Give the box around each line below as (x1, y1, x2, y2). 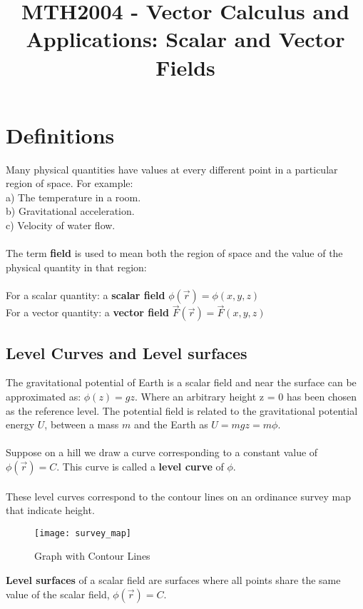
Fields (155, 52, 215, 81)
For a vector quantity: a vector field (6, 305, 170, 320)
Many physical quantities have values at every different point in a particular (6, 161, 338, 176)
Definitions (6, 120, 115, 149)
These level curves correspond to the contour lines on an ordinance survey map (6, 488, 351, 503)
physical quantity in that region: (6, 259, 147, 274)
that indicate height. (6, 503, 95, 518)
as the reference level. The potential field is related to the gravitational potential (6, 403, 358, 418)
